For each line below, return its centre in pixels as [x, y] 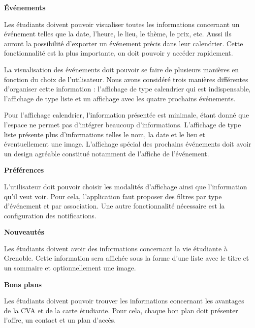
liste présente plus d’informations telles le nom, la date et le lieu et [105, 134]
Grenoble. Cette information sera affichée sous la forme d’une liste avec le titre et [127, 258]
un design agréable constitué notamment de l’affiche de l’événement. [107, 153]
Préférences [24, 170]
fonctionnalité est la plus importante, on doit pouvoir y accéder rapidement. [119, 53]
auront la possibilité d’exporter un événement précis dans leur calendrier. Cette [124, 43]
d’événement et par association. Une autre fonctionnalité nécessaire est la [114, 206]
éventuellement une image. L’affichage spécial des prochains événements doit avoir [128, 144]
